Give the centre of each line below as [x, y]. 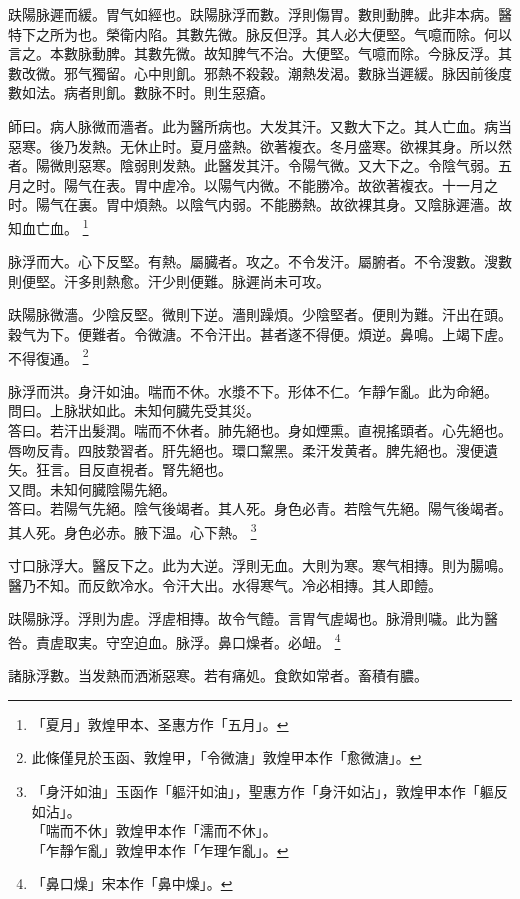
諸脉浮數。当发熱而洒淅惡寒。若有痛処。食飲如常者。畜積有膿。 [218, 675]
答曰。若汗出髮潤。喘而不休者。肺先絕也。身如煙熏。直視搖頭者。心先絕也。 [260, 430]
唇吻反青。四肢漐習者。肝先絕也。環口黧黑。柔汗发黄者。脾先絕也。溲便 [246, 449]
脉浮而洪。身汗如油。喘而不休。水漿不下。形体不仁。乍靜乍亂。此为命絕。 [253, 390]
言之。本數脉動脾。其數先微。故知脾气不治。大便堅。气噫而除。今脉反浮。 [253, 53]
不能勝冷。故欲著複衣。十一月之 [392, 184]
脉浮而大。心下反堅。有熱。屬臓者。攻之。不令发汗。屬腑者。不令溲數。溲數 [260, 261]
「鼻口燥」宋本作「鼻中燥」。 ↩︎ [132, 883]
